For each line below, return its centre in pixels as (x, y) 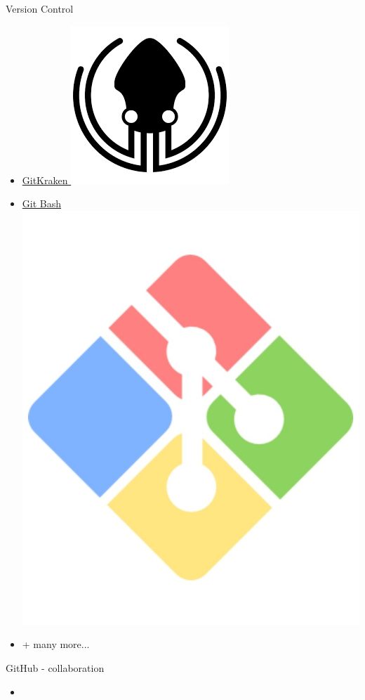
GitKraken (45, 180)
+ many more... (56, 644)
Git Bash (41, 203)
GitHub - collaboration (55, 668)
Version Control (40, 8)
